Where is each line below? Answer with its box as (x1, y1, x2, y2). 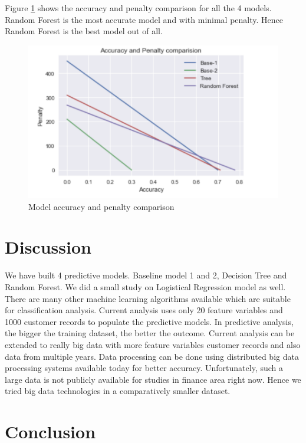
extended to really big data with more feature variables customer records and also (5, 338, 301, 350)
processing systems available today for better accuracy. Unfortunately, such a (5, 362, 283, 374)
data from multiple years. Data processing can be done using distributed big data (5, 350, 299, 362)
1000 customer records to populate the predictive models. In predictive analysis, (5, 315, 294, 327)
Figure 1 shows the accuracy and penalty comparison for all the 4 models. (5, 2, 272, 14)
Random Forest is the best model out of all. (5, 25, 163, 37)
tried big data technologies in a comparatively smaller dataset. (5, 385, 231, 397)
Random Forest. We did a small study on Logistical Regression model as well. (5, 280, 286, 293)
